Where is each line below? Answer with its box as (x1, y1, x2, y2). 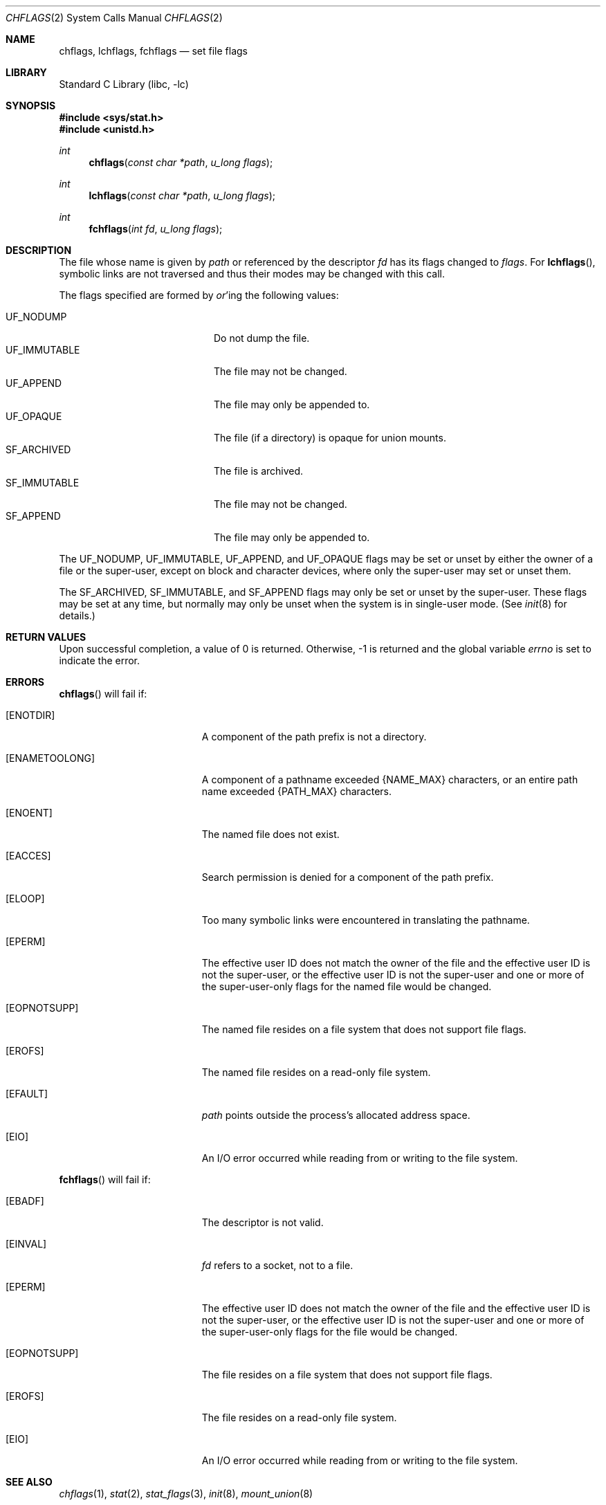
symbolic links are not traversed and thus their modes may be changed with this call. (59, 268, 445, 280)
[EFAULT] (6, 1088, 48, 1100)
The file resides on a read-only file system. (201, 1412, 397, 1423)
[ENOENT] (6, 807, 53, 819)
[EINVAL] (6, 1238, 47, 1250)
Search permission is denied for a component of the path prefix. (201, 871, 494, 883)
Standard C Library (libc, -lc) (59, 78, 189, 90)
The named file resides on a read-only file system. (201, 1066, 431, 1078)
